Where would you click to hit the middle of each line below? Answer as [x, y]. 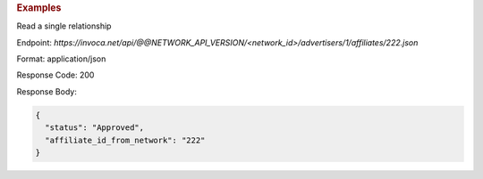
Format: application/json [61, 59]
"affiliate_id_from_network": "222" [125, 140]
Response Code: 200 [55, 75]
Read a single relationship [64, 26]
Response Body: [47, 91]
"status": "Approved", [95, 128]
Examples [39, 8]
